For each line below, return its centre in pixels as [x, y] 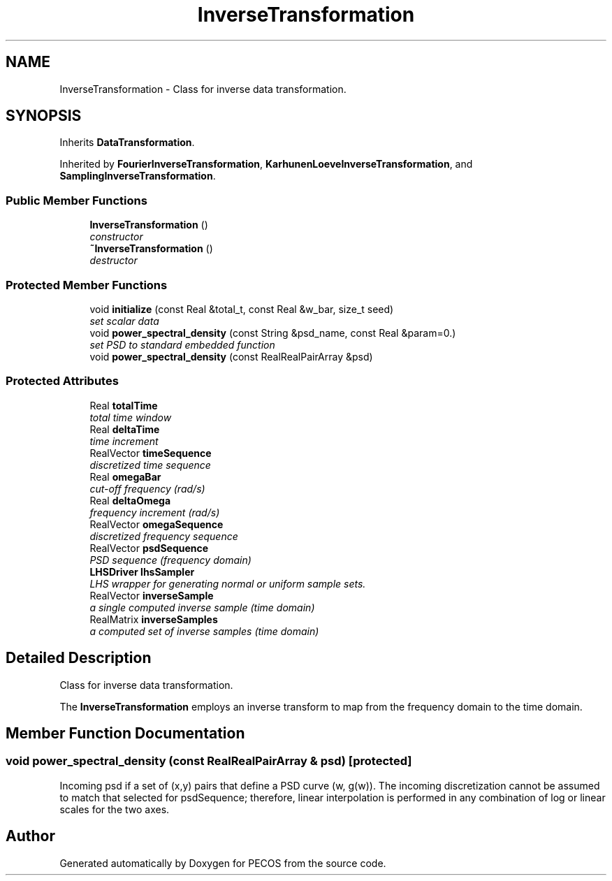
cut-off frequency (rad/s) [147, 488]
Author [30, 836]
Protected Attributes [62, 381]
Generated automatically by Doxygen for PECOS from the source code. [223, 863]
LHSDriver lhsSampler [142, 571]
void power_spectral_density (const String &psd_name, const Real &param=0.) [273, 333]
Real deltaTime [125, 429]
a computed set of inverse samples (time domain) [204, 631]
